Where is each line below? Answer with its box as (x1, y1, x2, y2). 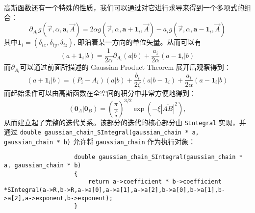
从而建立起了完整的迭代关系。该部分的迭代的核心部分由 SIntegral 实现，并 (4, 117, 246, 127)
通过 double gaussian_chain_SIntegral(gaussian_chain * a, (4, 127, 199, 137)
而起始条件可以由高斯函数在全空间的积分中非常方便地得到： (4, 88, 196, 98)
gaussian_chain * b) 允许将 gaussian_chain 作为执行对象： (4, 136, 196, 146)
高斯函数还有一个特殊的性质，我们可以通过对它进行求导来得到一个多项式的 (4, 2, 244, 12)
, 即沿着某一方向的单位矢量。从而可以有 (73, 37, 202, 47)
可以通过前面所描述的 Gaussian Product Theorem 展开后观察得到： (20, 62, 231, 72)
